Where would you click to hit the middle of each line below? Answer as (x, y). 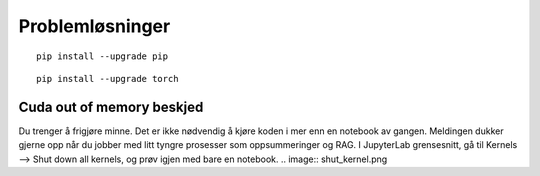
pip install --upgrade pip (102, 56)
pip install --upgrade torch (107, 78)
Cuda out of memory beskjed (111, 106)
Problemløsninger (94, 26)
